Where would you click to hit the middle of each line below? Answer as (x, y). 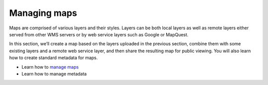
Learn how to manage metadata (54, 74)
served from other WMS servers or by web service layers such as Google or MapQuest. (99, 34)
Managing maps (43, 13)
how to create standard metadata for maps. (53, 58)
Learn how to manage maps (50, 67)
